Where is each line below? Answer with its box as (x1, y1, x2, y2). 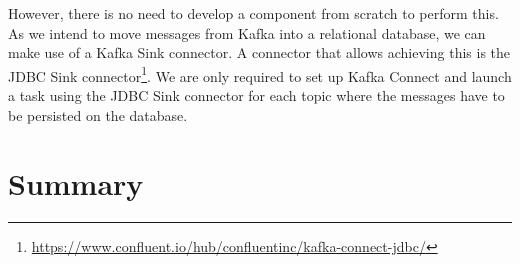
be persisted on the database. (8, 104, 188, 125)
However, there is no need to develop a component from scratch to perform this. (8, 3, 499, 23)
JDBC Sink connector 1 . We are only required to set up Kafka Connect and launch (8, 62, 512, 86)
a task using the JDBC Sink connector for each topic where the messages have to (8, 85, 505, 106)
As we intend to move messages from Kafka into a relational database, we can (8, 22, 486, 43)
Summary (8, 163, 144, 204)
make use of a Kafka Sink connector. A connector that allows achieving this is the (8, 42, 511, 63)
